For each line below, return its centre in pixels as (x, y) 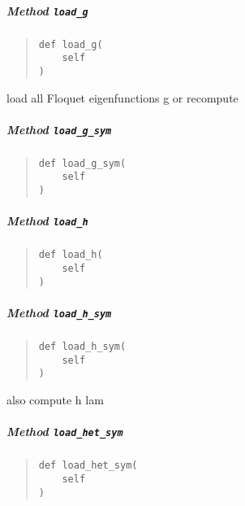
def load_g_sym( (82, 163)
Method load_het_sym (65, 432)
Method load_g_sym (59, 129)
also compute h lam (55, 399)
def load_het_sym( (88, 466)
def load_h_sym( (82, 347)
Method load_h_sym (59, 312)
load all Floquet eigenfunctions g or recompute (122, 97)
